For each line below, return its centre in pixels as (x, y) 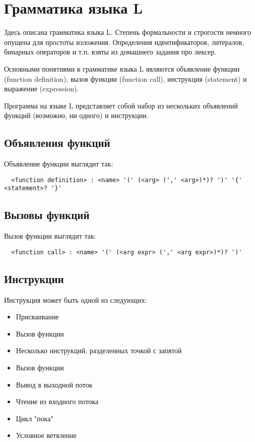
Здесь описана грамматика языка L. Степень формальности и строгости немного (127, 32)
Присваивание (37, 317)
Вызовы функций (47, 215)
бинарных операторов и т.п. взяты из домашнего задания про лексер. (110, 52)
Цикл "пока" (35, 418)
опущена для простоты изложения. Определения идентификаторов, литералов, (124, 42)
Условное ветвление (46, 435)
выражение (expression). (42, 89)
